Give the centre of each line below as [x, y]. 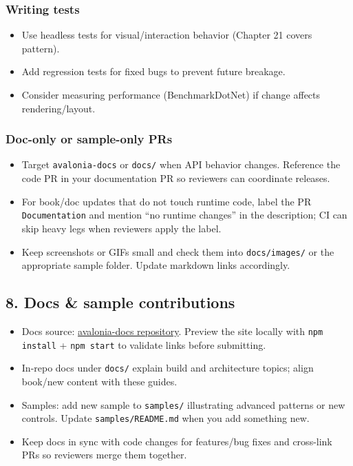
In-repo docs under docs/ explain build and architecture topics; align [168, 368]
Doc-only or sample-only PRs [89, 139]
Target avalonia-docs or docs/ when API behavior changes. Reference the [181, 164]
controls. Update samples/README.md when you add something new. [165, 418]
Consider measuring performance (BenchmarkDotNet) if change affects [171, 94]
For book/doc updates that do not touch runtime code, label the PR [167, 201]
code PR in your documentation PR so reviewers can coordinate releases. [176, 178]
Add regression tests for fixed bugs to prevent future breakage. [153, 71]
